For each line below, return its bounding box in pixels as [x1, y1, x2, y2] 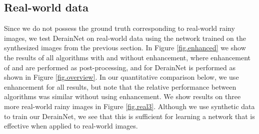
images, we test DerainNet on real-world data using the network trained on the [4, 32, 246, 43]
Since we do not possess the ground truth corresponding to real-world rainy [4, 23, 235, 33]
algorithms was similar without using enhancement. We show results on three [4, 91, 241, 102]
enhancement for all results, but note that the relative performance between [4, 81, 236, 92]
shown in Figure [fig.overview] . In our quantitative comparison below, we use [4, 72, 239, 82]
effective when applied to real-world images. [4, 121, 138, 131]
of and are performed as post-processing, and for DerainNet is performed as [4, 62, 235, 72]
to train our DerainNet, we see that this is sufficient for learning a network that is [4, 111, 255, 121]
